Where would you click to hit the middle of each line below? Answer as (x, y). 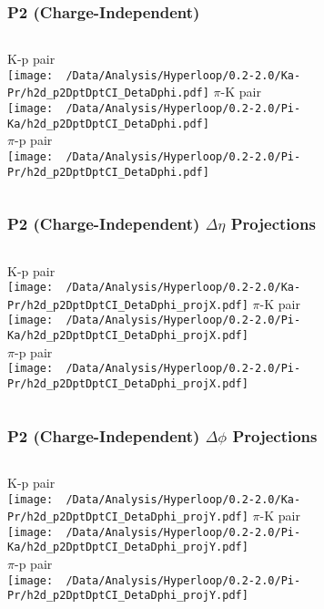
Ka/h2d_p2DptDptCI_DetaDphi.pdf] (108, 124)
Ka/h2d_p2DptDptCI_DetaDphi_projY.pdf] (128, 547)
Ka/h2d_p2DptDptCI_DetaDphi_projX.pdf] (128, 336)
